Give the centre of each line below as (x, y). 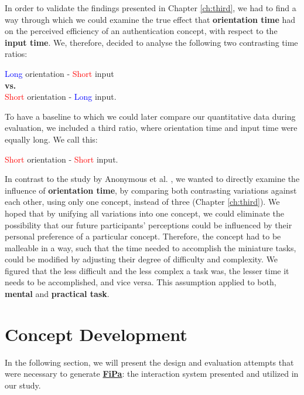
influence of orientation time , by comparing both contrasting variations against (151, 190)
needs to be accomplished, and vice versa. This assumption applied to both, (141, 282)
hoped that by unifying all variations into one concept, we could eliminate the (144, 213)
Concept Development (96, 334)
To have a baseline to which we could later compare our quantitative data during (150, 116)
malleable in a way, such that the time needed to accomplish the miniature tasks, (151, 247)
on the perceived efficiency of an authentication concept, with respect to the (141, 31)
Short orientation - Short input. (62, 159)
